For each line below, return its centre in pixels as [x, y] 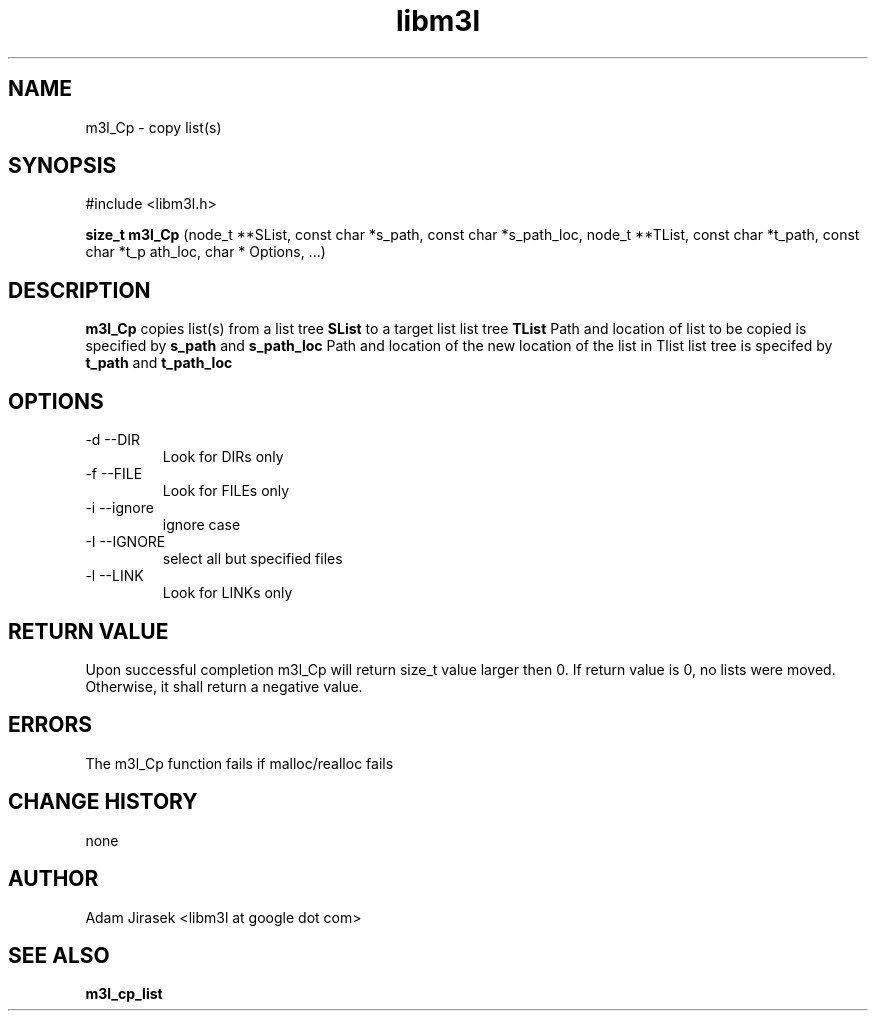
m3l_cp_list [124, 994]
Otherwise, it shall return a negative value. [224, 686]
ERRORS [50, 725]
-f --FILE [114, 474]
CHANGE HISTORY [103, 802]
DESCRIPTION [79, 290]
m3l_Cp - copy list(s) [153, 127]
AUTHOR [53, 879]
